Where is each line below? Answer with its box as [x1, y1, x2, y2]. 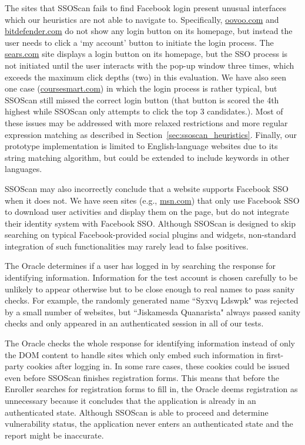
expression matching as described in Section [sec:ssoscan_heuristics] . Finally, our [5, 128, 297, 140]
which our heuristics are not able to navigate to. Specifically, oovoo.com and [5, 13, 279, 25]
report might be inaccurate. [5, 429, 104, 441]
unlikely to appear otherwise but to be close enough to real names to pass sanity [5, 282, 295, 295]
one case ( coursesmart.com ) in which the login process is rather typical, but [5, 82, 277, 95]
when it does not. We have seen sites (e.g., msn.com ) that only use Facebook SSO [5, 194, 300, 206]
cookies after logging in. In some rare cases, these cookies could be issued [26, 360, 290, 372]
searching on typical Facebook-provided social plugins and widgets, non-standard [5, 228, 296, 241]
